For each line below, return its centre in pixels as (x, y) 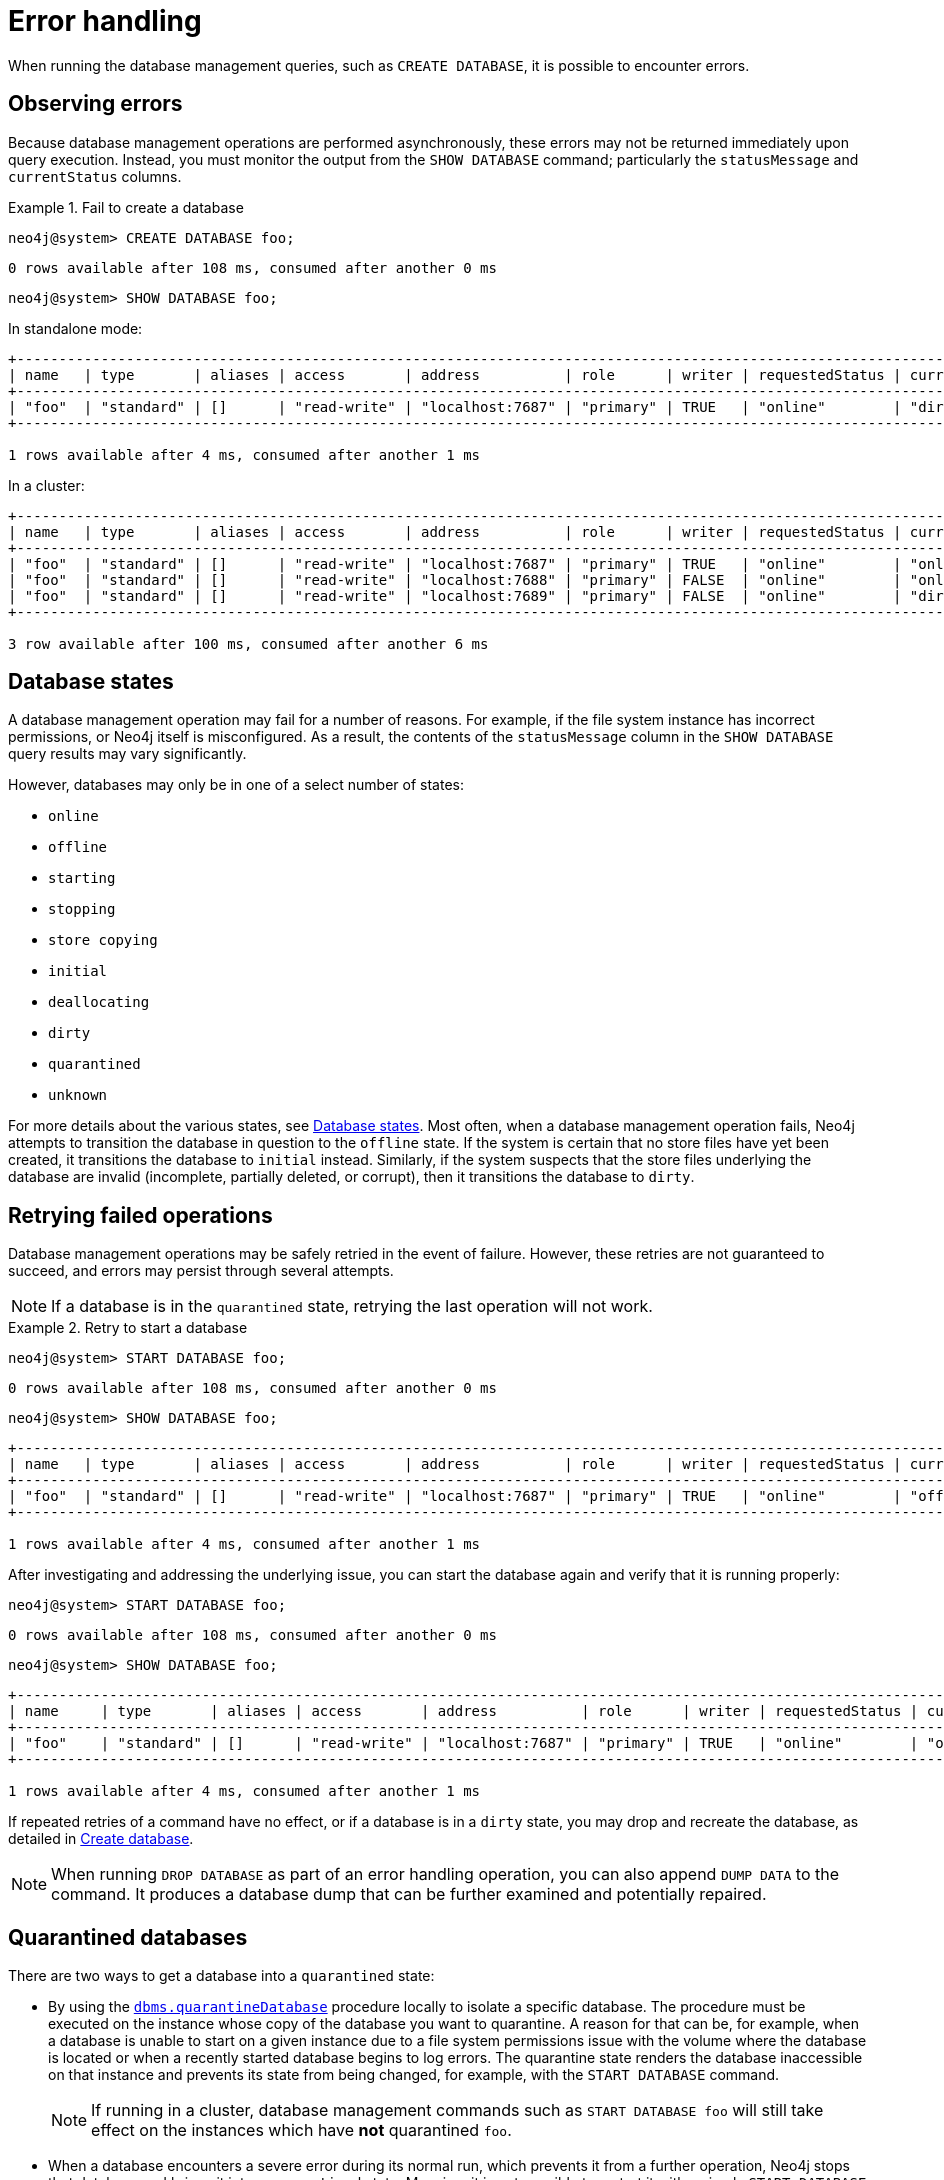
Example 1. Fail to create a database (126, 207)
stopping (82, 909)
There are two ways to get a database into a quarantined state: (221, 1976)
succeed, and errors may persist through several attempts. (201, 1271)
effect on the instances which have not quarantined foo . (301, 2130)
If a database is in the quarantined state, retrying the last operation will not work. (352, 1306)
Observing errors (95, 104)
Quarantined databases (128, 1937)
